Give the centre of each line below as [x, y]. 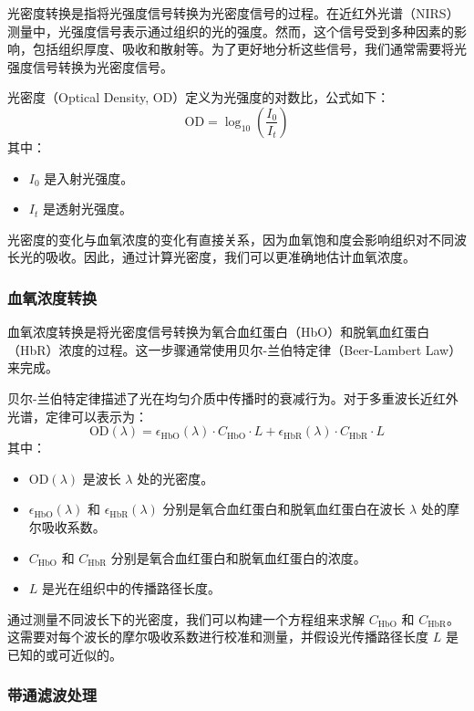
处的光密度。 [175, 478]
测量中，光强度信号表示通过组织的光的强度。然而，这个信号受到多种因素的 [231, 31]
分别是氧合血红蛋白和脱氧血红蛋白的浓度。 [238, 557]
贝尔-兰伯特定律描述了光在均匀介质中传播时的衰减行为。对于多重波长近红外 [233, 397]
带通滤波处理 [52, 695]
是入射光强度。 [89, 178]
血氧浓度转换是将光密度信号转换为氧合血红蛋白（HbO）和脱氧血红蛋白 [219, 332]
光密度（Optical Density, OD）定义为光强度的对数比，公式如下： [199, 97]
